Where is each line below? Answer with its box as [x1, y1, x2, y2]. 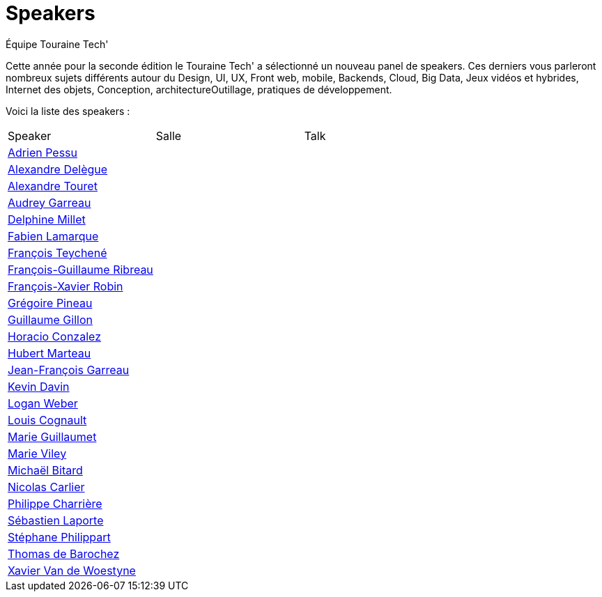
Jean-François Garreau [8, 362, 130, 377]
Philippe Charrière [8, 496, 102, 511]
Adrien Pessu [8, 145, 77, 160]
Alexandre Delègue [8, 162, 108, 176]
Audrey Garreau [8, 195, 91, 210]
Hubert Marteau [8, 346, 91, 360]
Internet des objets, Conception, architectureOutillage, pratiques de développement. [6, 83, 392, 95]
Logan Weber [8, 396, 78, 410]
